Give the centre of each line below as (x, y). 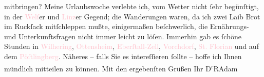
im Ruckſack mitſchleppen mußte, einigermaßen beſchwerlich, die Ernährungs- (127, 26)
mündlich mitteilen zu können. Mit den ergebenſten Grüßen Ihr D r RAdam (121, 67)
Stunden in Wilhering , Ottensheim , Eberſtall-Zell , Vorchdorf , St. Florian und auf (131, 46)
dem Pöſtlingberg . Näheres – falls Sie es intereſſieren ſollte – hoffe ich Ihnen (123, 56)
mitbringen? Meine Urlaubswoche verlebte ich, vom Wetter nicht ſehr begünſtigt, (131, 6)
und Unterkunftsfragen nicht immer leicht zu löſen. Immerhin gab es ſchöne (123, 36)
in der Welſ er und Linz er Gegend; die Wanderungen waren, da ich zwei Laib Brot (132, 16)
